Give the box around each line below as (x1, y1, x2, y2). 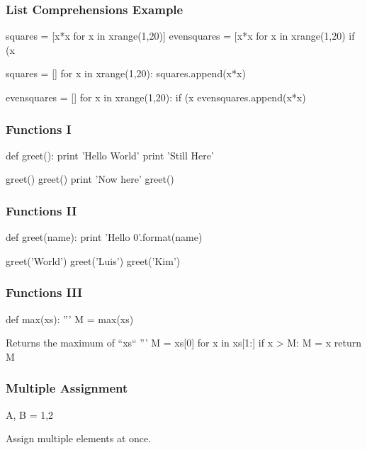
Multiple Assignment (6, 379, 128, 397)
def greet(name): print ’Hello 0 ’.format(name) (6, 230, 203, 244)
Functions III (6, 283, 83, 301)
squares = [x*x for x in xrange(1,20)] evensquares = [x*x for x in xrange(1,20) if (6, 28, 355, 43)
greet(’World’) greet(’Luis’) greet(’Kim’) (6, 253, 181, 268)
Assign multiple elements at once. (6, 431, 152, 446)
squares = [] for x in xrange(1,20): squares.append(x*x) (6, 66, 246, 81)
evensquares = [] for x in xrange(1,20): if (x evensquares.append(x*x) (6, 90, 306, 104)
